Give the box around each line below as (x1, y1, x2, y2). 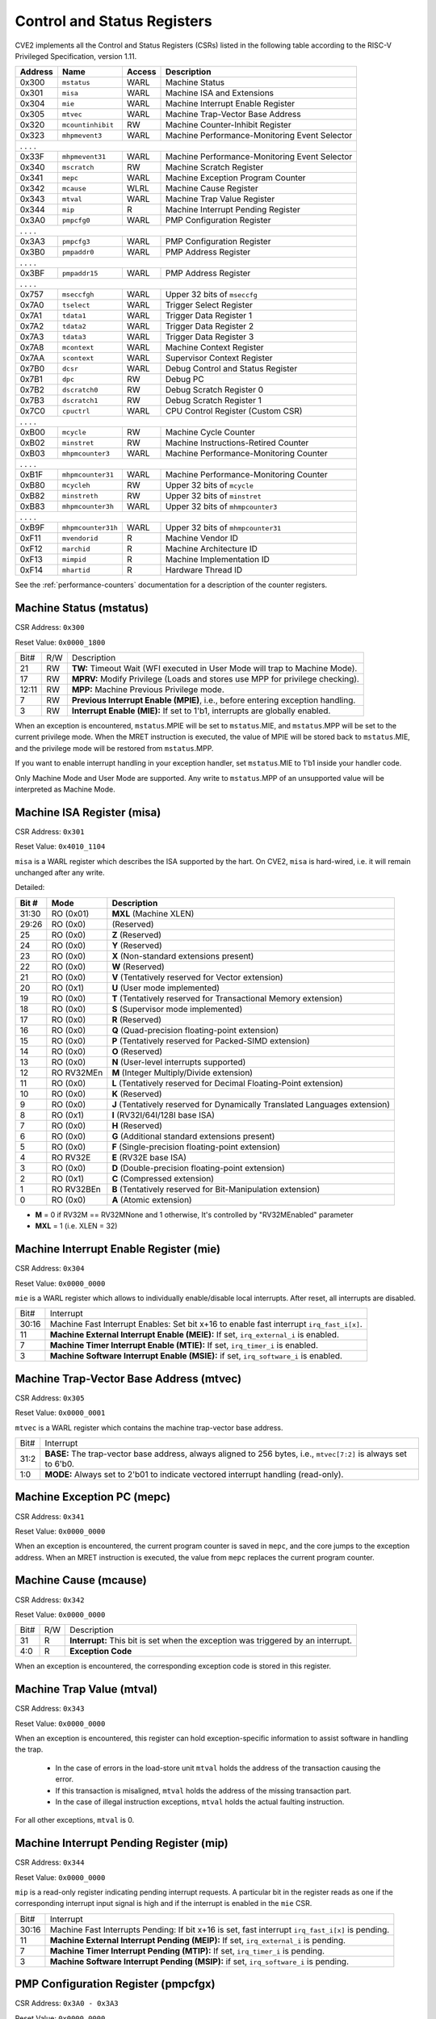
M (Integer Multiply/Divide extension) (111, 1067, 254, 1078)
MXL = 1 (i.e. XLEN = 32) (35, 1221, 118, 1231)
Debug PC (165, 374, 205, 385)
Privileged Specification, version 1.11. (15, 51, 137, 61)
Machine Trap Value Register (165, 194, 275, 205)
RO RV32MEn (51, 1067, 103, 1078)
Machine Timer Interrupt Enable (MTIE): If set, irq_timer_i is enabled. (49, 1340, 319, 1351)
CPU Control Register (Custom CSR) (165, 405, 303, 417)
